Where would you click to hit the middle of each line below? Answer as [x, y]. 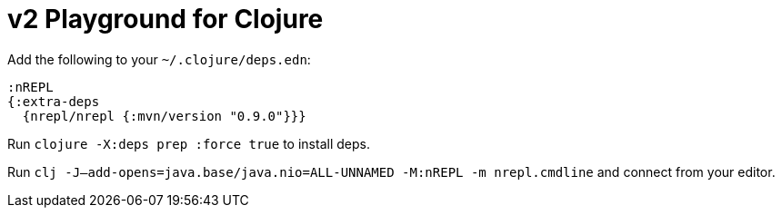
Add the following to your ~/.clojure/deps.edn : [159, 59]
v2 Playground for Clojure [165, 19]
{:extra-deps [54, 101]
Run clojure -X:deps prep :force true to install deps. [189, 143]
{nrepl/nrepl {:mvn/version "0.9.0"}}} [164, 116]
